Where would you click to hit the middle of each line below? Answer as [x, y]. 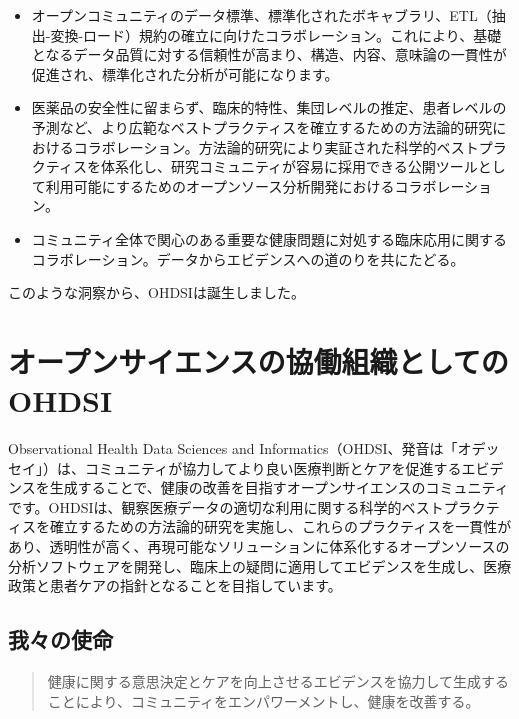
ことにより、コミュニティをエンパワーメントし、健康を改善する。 [263, 700]
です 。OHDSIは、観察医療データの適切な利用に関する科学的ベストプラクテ [254, 506]
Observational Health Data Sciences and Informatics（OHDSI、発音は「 [233, 448]
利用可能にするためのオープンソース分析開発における [220, 185]
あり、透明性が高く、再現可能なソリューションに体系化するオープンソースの [259, 546]
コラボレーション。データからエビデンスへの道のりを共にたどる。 [248, 258]
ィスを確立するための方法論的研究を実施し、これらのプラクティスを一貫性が [260, 526]
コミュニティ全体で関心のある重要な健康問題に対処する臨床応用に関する [269, 238]
